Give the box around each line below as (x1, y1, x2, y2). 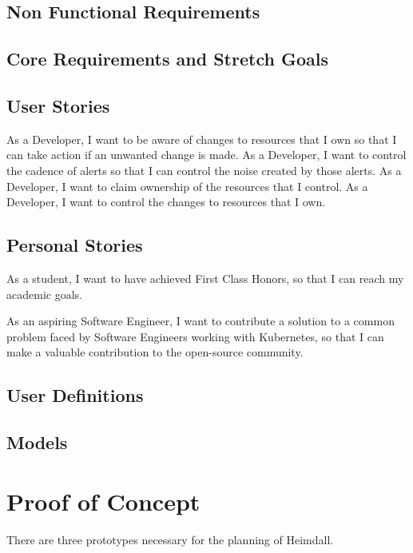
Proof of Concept (6, 484, 201, 517)
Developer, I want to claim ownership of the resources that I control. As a (6, 177, 368, 194)
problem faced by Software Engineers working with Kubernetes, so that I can (6, 328, 384, 344)
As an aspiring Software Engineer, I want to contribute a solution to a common (6, 312, 395, 329)
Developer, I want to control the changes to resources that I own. (6, 193, 326, 210)
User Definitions (6, 383, 144, 408)
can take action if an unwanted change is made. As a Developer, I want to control (6, 146, 407, 163)
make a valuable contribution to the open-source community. (6, 344, 304, 360)
